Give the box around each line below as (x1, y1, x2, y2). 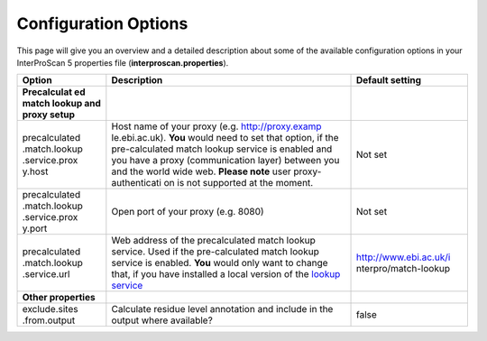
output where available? (111, 314, 214, 327)
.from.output (22, 314, 76, 327)
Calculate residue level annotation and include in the (111, 303, 334, 316)
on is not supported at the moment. (163, 177, 314, 189)
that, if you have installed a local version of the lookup (111, 268, 341, 281)
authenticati (111, 177, 162, 189)
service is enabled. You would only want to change (111, 257, 328, 270)
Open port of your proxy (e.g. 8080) (111, 206, 265, 218)
